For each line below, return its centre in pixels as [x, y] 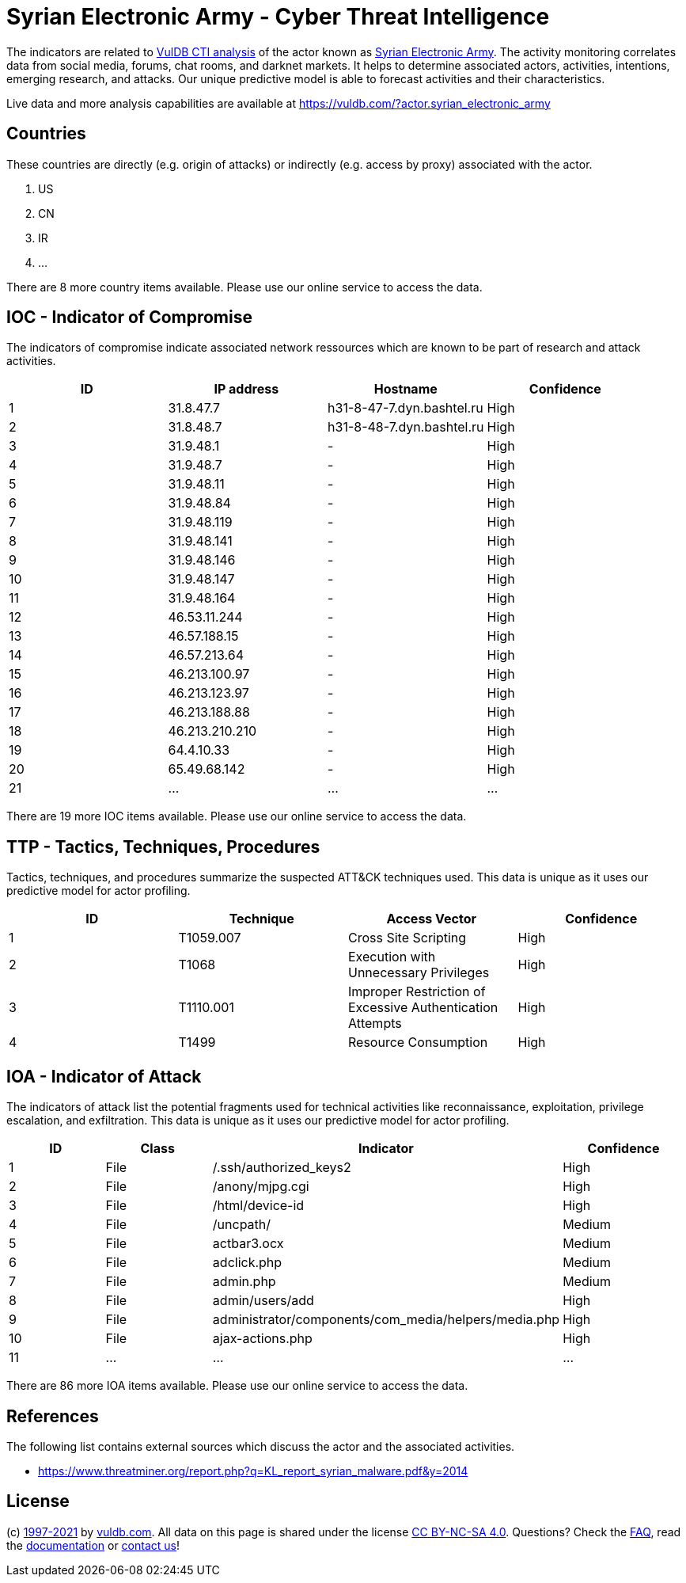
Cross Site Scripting [407, 938]
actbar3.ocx [248, 1244]
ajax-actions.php [262, 1339]
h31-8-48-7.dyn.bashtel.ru [406, 427]
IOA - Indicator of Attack [104, 1076]
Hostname [406, 389]
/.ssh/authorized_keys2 [282, 1168]
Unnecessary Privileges [419, 973]
